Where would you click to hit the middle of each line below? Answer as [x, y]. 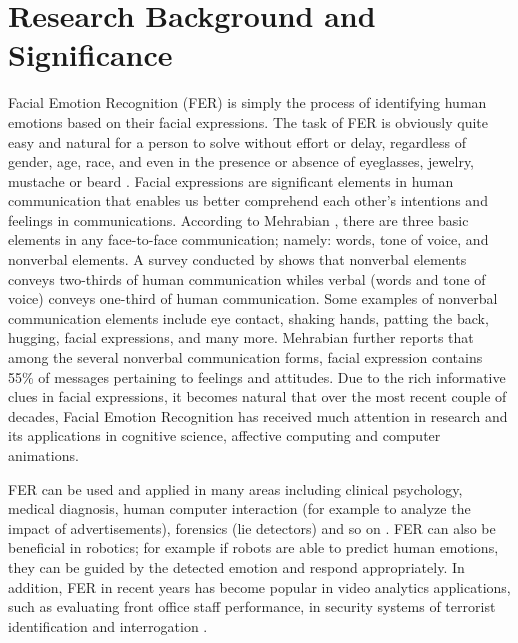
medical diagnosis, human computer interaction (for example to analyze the [239, 508]
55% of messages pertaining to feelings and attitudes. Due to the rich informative [257, 376]
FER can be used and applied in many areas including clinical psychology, [235, 488]
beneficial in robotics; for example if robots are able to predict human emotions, [253, 547]
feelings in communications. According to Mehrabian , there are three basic [238, 219]
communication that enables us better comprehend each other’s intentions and [248, 200]
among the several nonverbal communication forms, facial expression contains [245, 357]
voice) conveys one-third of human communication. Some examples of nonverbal [253, 298]
